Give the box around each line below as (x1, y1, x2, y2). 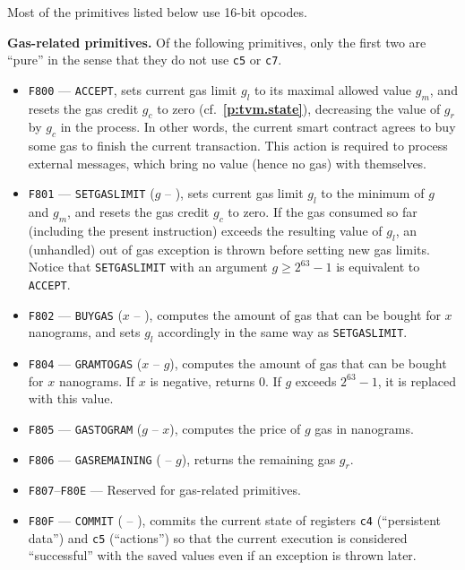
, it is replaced (377, 371, 457, 390)
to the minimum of (321, 184, 425, 203)
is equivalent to (336, 257, 420, 276)
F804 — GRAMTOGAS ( (28, 354, 142, 373)
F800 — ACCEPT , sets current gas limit (28, 80, 237, 99)
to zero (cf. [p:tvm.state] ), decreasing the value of (157, 99, 441, 117)
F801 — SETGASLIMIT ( (28, 184, 155, 203)
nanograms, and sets (28, 323, 141, 341)
